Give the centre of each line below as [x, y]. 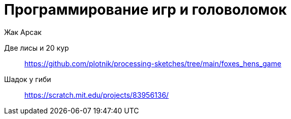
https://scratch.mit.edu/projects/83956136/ [97, 95]
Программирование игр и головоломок [145, 10]
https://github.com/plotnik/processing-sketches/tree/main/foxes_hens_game [153, 63]
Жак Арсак [23, 32]
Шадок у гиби [28, 79]
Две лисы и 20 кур [37, 48]
